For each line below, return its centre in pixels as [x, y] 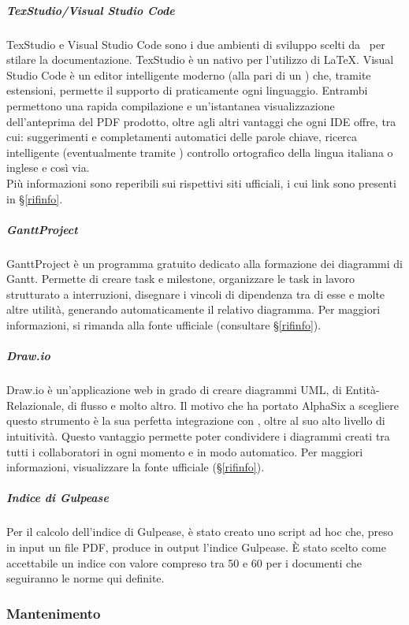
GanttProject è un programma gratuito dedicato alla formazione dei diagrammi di [205, 263]
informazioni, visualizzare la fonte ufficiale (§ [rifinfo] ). [136, 467]
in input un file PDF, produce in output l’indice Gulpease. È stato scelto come [196, 547]
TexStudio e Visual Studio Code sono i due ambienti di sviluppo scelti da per [196, 44]
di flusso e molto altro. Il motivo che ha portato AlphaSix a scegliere [233, 405]
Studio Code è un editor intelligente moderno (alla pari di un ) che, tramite [189, 74]
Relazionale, [35, 405]
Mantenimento [54, 613]
